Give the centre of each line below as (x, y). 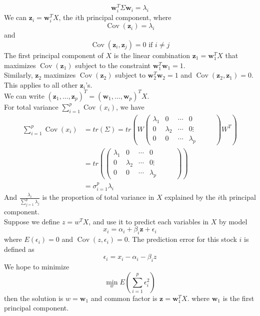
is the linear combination (152, 55)
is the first (238, 298)
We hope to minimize (37, 267)
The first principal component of (54, 55)
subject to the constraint (113, 65)
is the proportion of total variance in (98, 197)
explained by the (190, 197)
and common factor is (124, 298)
